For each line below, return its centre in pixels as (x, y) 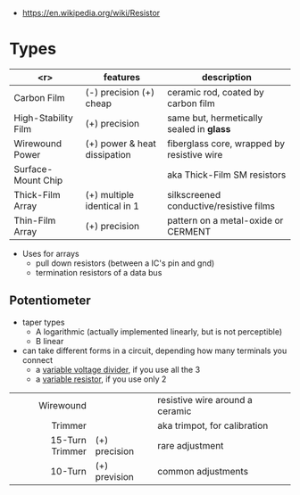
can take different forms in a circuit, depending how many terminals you (154, 351)
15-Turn (69, 440)
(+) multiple (110, 194)
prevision (114, 476)
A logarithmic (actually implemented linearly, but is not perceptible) (159, 331)
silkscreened (194, 194)
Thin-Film (35, 220)
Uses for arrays (51, 253)
